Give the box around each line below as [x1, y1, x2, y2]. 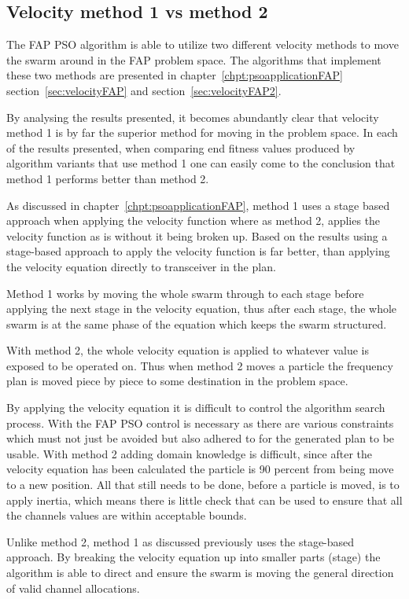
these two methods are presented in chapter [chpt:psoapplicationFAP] [6, 67, 343, 83]
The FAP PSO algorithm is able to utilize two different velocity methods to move [6, 36, 399, 53]
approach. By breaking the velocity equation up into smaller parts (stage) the [6, 549, 381, 565]
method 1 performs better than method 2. [6, 170, 209, 186]
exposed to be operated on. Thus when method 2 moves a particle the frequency [6, 357, 393, 373]
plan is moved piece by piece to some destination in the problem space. [6, 373, 348, 389]
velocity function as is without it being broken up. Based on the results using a [6, 227, 388, 244]
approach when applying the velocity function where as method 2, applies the [6, 212, 381, 229]
